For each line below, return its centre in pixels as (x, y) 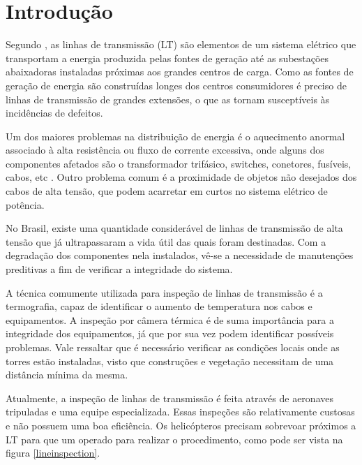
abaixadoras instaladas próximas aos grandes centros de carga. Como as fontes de (180, 72)
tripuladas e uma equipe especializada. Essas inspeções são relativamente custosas (180, 412)
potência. (25, 204)
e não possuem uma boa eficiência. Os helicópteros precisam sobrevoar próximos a (181, 425)
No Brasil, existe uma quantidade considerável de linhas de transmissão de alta (174, 228)
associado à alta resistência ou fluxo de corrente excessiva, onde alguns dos (165, 150)
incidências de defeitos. (54, 113)
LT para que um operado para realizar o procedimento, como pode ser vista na (174, 439)
